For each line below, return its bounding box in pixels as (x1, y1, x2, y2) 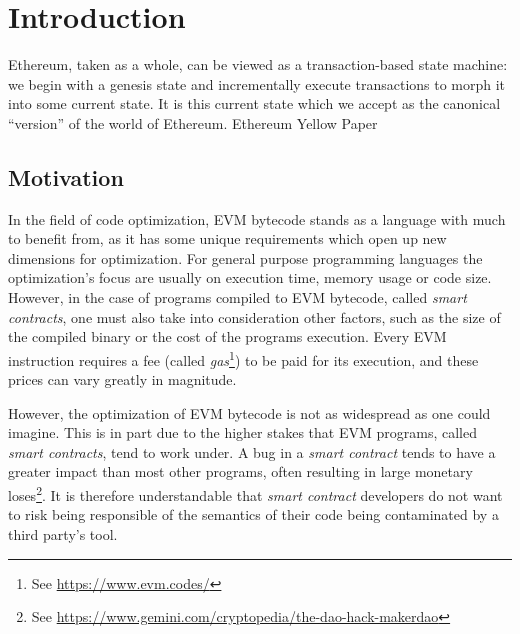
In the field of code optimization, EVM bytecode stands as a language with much (8, 208, 506, 229)
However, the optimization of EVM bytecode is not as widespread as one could (8, 402, 491, 423)
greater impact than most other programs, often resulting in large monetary (8, 461, 473, 482)
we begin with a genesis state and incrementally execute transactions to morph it (8, 73, 506, 94)
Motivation (8, 161, 124, 192)
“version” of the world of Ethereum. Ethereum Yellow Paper (8, 112, 378, 133)
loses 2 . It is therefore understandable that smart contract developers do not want (8, 482, 503, 505)
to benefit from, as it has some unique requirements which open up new (8, 228, 447, 249)
